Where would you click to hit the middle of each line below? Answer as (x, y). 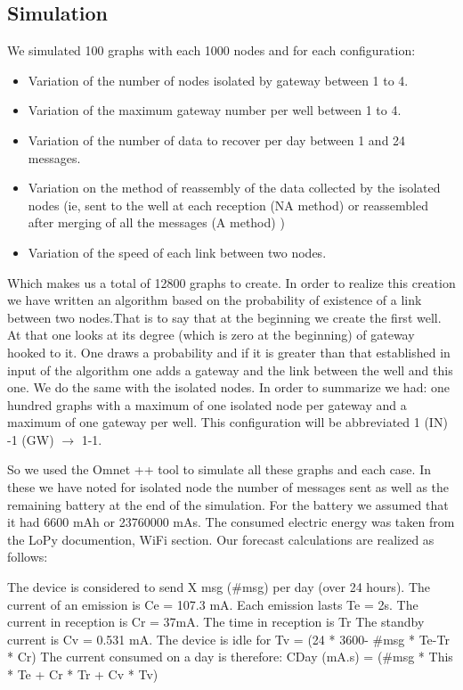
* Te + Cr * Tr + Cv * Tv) (83, 674)
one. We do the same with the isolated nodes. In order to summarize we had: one (228, 387)
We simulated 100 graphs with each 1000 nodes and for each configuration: (211, 50)
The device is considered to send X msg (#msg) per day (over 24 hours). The (219, 587)
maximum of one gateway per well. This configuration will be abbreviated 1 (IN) (227, 422)
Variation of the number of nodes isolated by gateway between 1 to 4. (218, 80)
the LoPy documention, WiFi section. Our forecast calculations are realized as (221, 539)
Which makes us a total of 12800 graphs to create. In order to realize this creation (231, 282)
